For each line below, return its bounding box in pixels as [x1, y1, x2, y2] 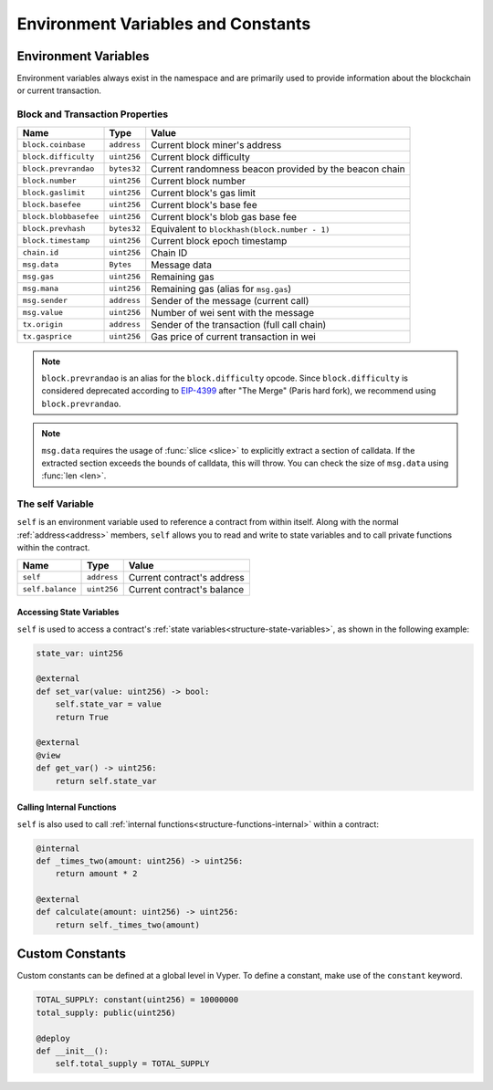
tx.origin [22, 320, 64, 330]
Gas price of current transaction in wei [151, 330, 317, 342]
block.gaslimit [22, 188, 86, 198]
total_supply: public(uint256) [36, 1007, 177, 1018]
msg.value [22, 308, 64, 318]
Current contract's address [128, 571, 246, 583]
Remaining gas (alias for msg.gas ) [151, 282, 292, 295]
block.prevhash [22, 224, 86, 234]
